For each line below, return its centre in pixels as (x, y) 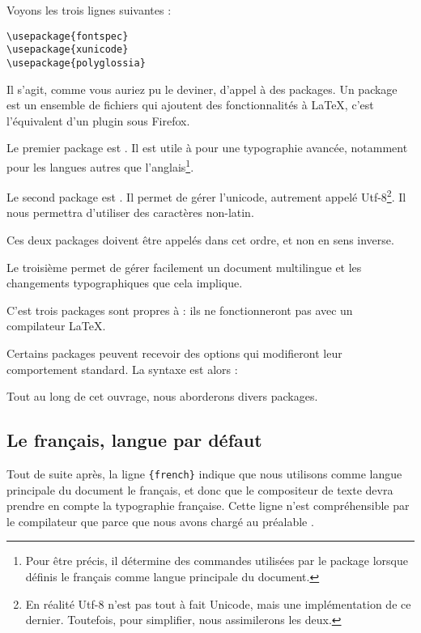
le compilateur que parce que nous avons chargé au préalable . (160, 521)
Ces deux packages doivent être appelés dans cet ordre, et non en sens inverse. (200, 240)
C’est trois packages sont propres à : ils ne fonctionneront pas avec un (180, 310)
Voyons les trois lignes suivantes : (89, 10)
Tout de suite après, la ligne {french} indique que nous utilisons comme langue (204, 473)
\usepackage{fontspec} (68, 36)
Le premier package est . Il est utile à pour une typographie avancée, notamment (207, 148)
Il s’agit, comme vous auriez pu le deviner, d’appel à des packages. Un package (202, 89)
